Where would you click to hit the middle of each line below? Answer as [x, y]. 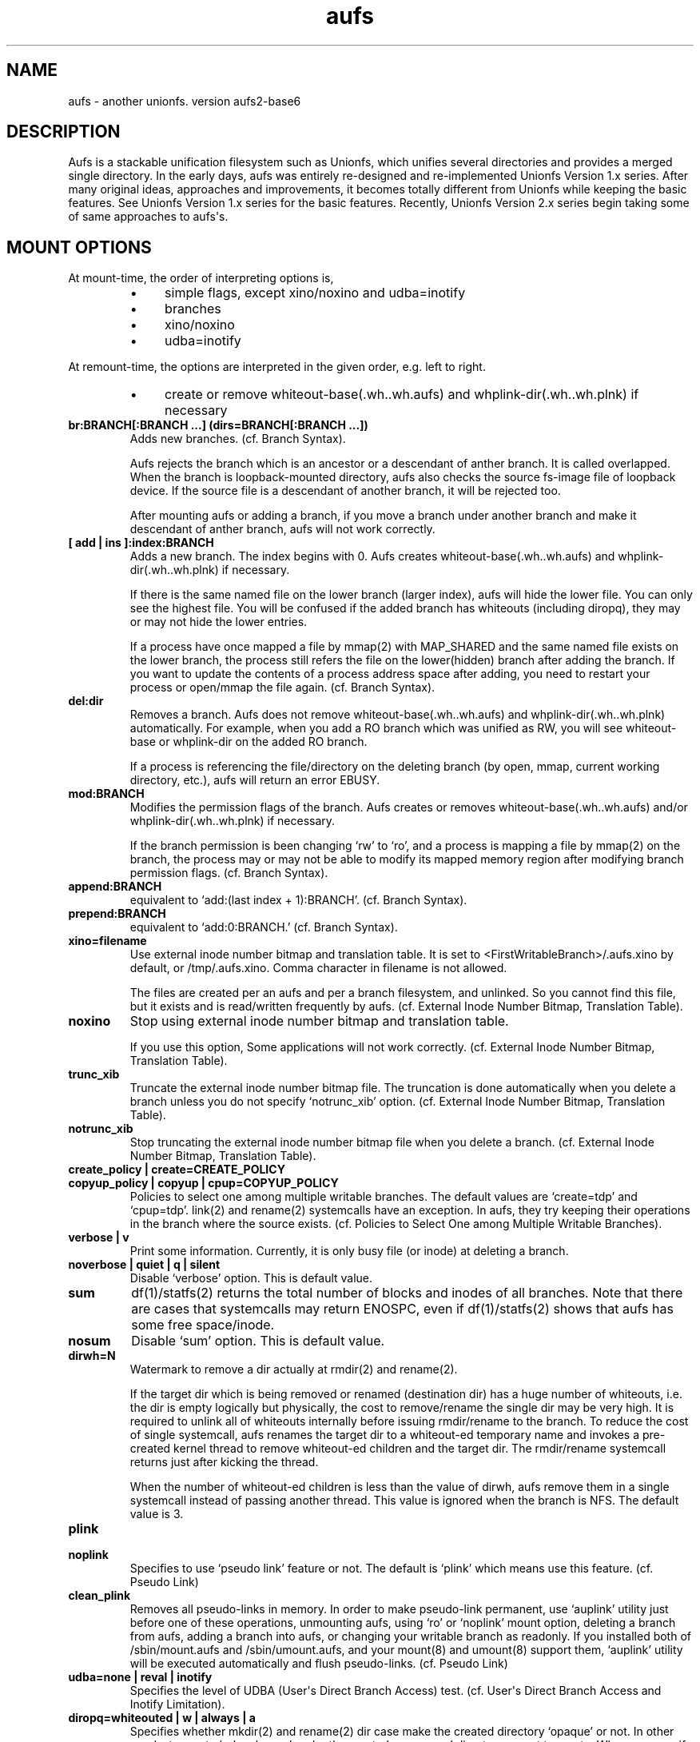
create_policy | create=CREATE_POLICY [177, 1170]
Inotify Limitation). [177, 1704]
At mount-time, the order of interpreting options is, [201, 278]
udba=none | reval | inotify [140, 1677]
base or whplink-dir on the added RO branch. [249, 742]
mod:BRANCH [106, 794]
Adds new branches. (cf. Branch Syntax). [238, 439]
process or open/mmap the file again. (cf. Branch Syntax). [282, 688]
